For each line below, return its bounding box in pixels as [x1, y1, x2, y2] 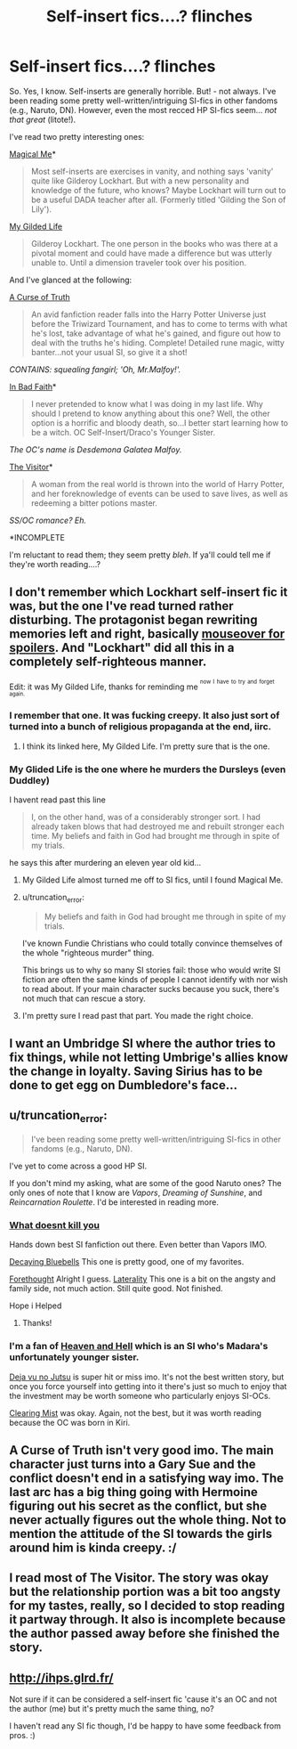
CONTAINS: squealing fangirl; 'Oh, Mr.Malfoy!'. [9, 363, 181, 375]
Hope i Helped [9, 1300, 62, 1311]
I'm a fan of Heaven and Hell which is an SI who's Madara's [9, 1340, 269, 1353]
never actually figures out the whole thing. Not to [9, 1512, 287, 1528]
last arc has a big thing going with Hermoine [9, 1485, 258, 1500]
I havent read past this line [9, 794, 107, 805]
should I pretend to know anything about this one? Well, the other [30, 408, 270, 419]
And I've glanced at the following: [9, 274, 132, 285]
